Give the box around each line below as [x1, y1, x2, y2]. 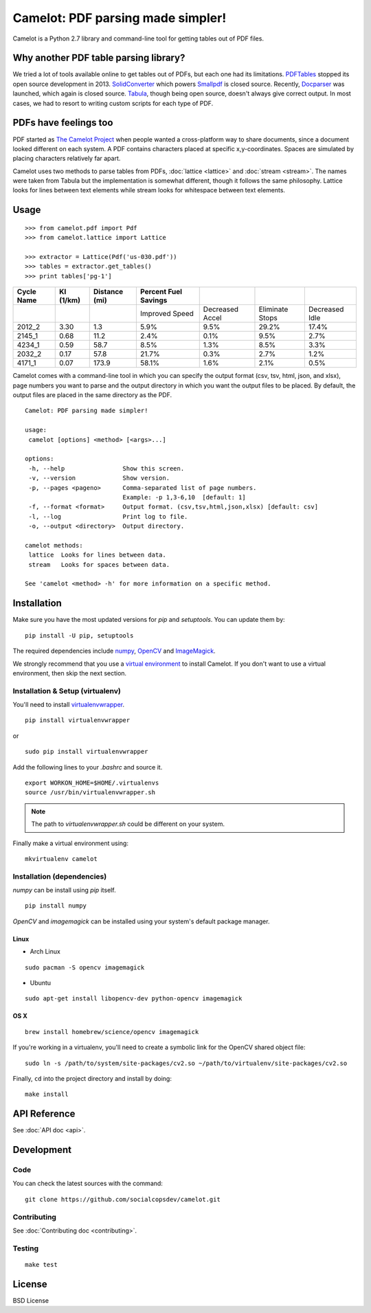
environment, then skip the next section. [12, 669, 127, 677]
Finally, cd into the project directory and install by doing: [12, 1075, 172, 1082]
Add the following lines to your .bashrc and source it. [12, 763, 163, 771]
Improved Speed [139, 309, 194, 319]
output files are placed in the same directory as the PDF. [12, 391, 172, 399]
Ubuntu [30, 979, 52, 987]
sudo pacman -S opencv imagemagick [25, 963, 145, 972]
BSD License [12, 1296, 49, 1305]
